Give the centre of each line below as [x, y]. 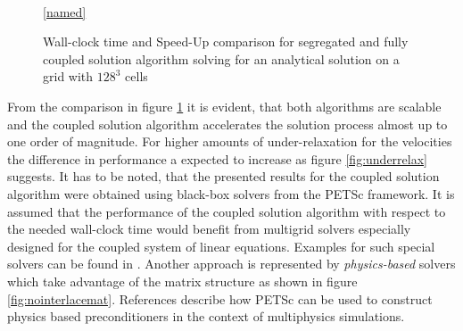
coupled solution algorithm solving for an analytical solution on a [221, 58]
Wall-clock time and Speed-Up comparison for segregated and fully [226, 41]
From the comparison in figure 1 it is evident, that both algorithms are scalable [224, 106]
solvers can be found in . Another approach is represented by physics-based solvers [231, 264]
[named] [65, 11]
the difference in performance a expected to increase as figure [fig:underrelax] [217, 158]
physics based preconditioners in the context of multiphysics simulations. [206, 316]
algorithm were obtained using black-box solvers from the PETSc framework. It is [231, 193]
